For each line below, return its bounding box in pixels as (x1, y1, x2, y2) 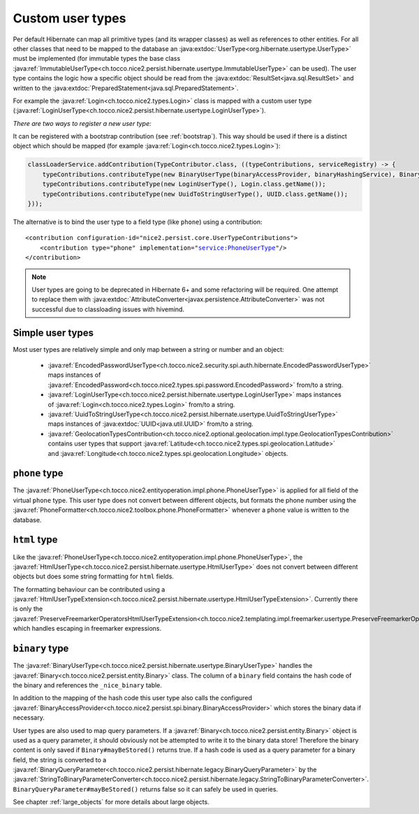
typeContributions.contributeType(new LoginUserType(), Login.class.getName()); (42, 180, 326, 188)
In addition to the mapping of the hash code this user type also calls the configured (13, 694, 253, 702)
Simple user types (13, 327, 94, 338)
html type (13, 534, 59, 545)
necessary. (13, 713, 45, 722)
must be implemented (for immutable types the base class (13, 55, 181, 63)
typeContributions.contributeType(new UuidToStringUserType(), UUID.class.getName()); (42, 190, 348, 198)
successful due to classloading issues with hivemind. (31, 305, 185, 313)
